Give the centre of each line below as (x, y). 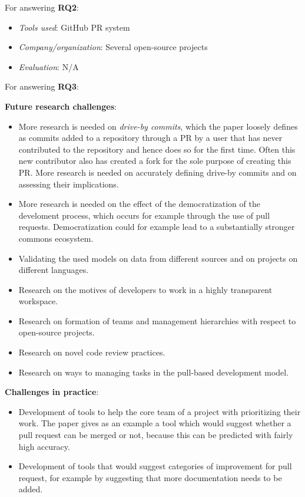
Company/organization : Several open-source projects (113, 47)
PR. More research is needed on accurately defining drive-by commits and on (158, 172)
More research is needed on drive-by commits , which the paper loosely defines (158, 126)
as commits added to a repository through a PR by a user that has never (150, 138)
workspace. (38, 301)
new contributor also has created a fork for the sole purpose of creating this (155, 161)
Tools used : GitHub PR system (74, 27)
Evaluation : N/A (49, 66)
